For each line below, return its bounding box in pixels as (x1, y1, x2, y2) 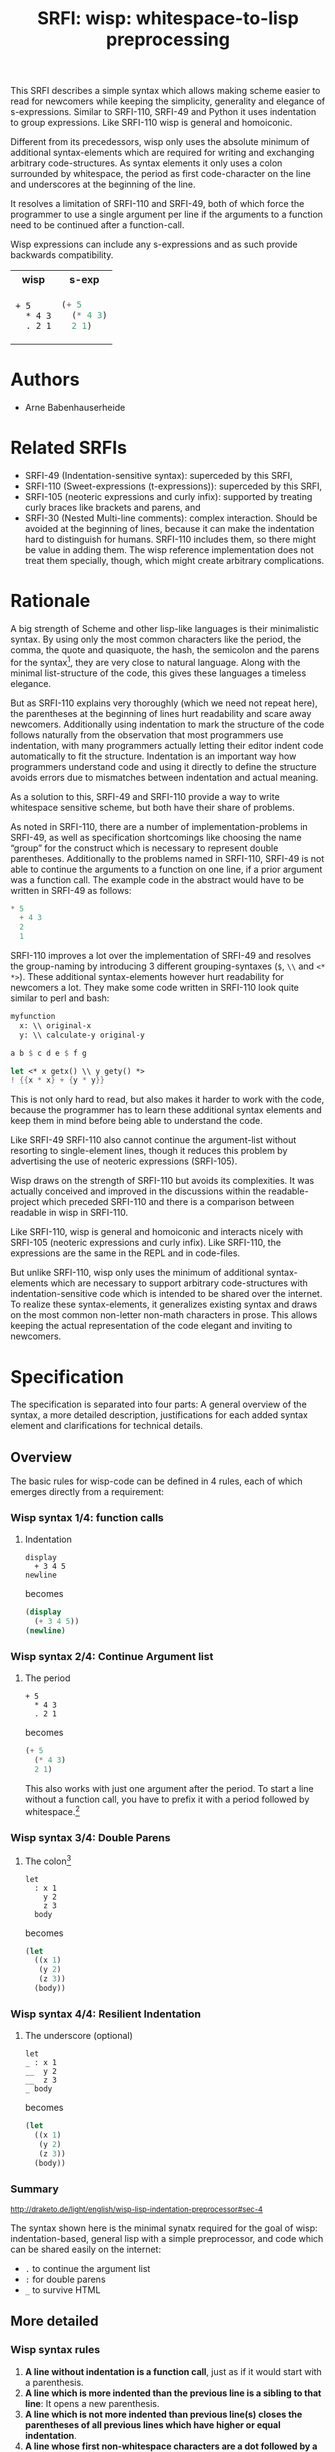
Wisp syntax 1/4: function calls (10, 1511, 165, 1525)
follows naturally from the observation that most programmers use (10, 728, 284, 741)
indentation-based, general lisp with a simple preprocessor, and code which (10, 2232, 324, 2244)
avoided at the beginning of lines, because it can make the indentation (24, 523, 315, 535)
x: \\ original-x (19, 1020, 92, 1031)
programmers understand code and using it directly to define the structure (10, 760, 317, 772)
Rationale (10, 590, 91, 612)
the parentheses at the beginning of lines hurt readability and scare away (10, 707, 312, 719)
